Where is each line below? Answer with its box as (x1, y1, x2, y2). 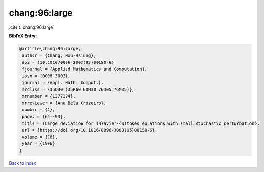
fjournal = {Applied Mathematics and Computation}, (22, 66, 148, 72)
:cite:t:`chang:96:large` (9, 24, 55, 30)
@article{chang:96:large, (19, 46, 81, 51)
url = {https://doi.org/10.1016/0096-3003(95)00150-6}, (22, 127, 158, 133)
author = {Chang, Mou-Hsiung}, (22, 53, 97, 58)
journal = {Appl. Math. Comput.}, (22, 80, 104, 85)
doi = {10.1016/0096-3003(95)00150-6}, (22, 60, 116, 65)
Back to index (9, 160, 36, 166)
